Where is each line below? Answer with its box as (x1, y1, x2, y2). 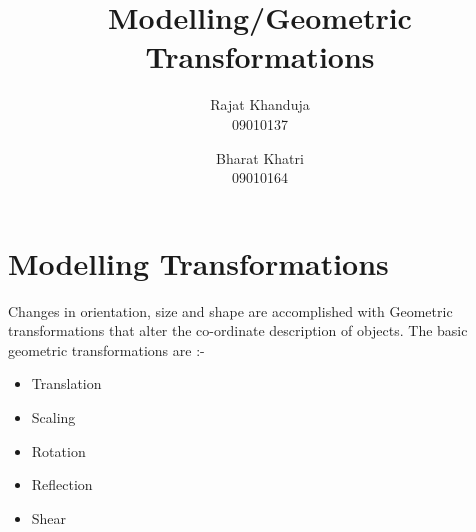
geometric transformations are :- (8, 339, 205, 360)
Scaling (31, 407, 76, 427)
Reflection (31, 474, 93, 495)
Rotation (31, 440, 86, 461)
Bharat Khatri (216, 147, 304, 168)
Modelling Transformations (8, 242, 389, 283)
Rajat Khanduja (210, 94, 310, 115)
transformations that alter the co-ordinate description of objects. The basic (8, 320, 468, 341)
